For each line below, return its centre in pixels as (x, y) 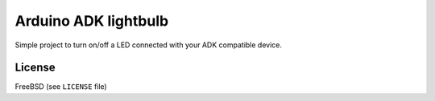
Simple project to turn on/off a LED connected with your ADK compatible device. (148, 45)
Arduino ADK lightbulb (92, 21)
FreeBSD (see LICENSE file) (61, 87)
